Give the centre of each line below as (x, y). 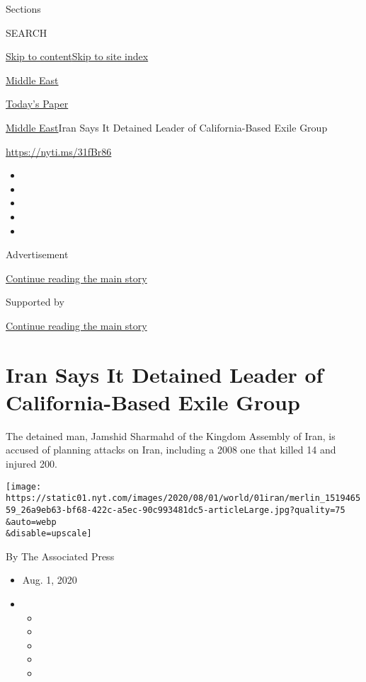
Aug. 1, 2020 (50, 580)
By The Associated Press (60, 556)
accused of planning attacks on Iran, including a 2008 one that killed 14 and (171, 450)
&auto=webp (31, 522)
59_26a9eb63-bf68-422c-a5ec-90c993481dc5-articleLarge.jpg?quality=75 (176, 510)
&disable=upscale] (49, 534)
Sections (23, 8)
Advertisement (37, 254)
